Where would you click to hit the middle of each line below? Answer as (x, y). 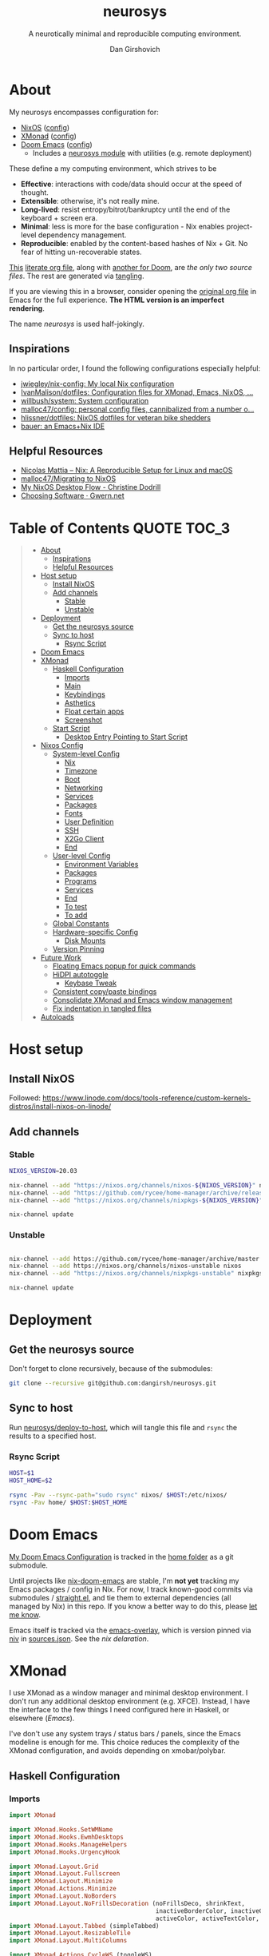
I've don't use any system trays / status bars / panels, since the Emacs (125, 1734)
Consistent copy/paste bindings (105, 992)
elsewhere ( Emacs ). (42, 1718)
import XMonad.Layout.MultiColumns (68, 1941)
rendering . (27, 308)
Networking (83, 788)
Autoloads (57, 1017)
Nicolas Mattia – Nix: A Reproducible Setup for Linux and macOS (127, 471)
